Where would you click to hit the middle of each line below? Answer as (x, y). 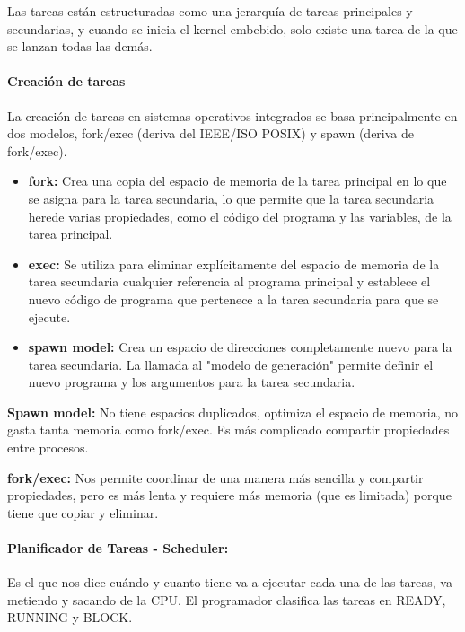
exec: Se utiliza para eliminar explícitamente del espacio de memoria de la (234, 263)
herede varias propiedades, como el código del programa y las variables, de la (240, 216)
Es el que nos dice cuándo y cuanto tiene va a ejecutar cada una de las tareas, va (230, 582)
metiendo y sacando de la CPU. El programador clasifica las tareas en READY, (227, 599)
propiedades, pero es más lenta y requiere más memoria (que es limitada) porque (229, 495)
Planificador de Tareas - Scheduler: (118, 548)
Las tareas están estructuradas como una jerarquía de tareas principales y (210, 11)
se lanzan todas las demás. (80, 46)
